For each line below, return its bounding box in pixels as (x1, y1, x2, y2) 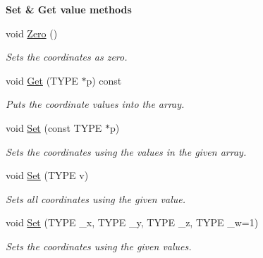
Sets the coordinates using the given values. (6, 238, 192, 253)
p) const (86, 73, 122, 87)
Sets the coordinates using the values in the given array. (6, 144, 247, 159)
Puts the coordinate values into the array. (6, 97, 185, 111)
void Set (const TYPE (6, 120, 102, 135)
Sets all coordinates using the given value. (6, 191, 185, 206)
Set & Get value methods (6, 2, 132, 16)
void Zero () (6, 25, 58, 40)
